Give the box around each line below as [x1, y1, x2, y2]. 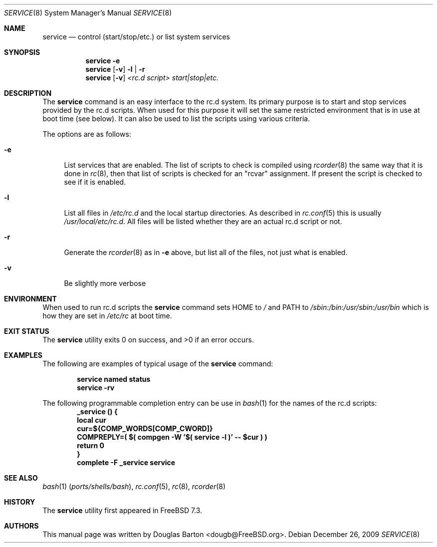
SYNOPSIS [4, 48, 40, 56]
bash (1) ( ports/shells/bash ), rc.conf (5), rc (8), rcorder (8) [42, 482, 226, 491]
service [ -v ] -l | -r [85, 65, 145, 73]
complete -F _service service [77, 458, 176, 467]
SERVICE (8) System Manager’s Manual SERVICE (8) [4, 8, 172, 17]
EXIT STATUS [4, 327, 49, 335]
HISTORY [4, 498, 35, 506]
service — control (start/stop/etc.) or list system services [42, 32, 230, 41]
